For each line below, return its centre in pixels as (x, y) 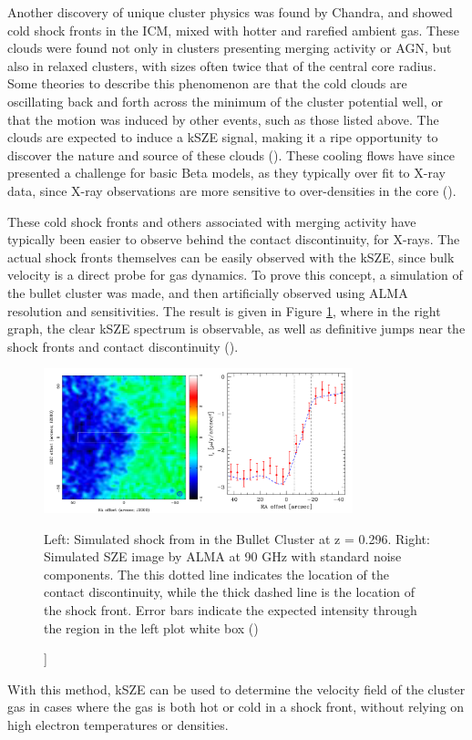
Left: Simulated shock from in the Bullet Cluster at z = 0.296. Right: (237, 538)
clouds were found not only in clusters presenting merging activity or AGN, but (230, 48)
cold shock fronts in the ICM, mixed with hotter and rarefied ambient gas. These (233, 30)
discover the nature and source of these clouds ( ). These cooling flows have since (231, 154)
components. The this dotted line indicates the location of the (217, 574)
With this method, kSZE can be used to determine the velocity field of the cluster (236, 689)
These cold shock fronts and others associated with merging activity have (212, 221)
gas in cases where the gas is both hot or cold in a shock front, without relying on (236, 707)
